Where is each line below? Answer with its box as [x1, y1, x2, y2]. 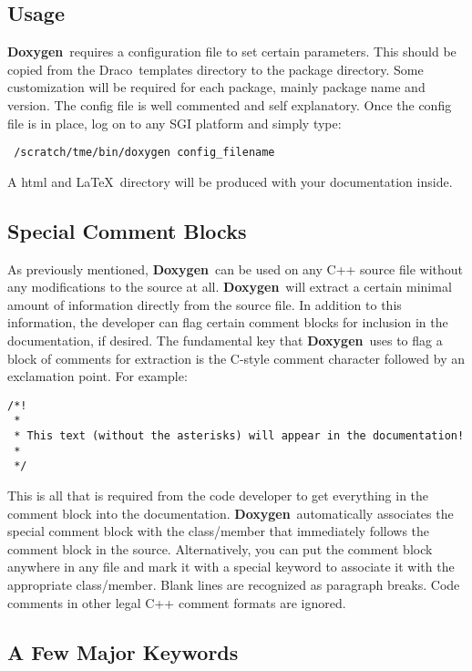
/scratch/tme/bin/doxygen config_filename [14, 146, 275, 160]
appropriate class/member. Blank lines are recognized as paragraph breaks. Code [7, 575, 460, 594]
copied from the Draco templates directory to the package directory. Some [7, 59, 424, 78]
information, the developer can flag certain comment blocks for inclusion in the [7, 313, 448, 332]
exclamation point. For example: [7, 366, 188, 386]
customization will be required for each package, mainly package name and [7, 77, 426, 97]
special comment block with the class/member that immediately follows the [7, 521, 430, 541]
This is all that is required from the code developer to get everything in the [7, 486, 429, 505]
